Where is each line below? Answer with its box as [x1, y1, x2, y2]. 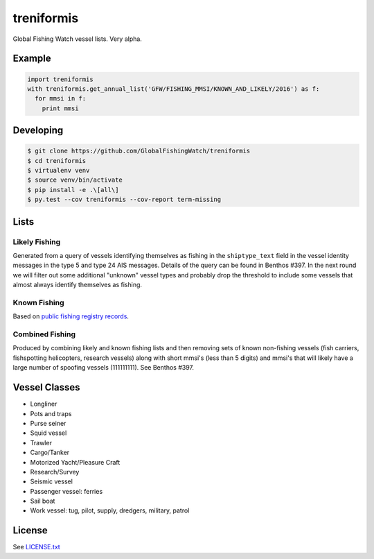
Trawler [30, 438, 52, 447]
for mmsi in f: [35, 94, 87, 103]
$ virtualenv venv [27, 166, 90, 175]
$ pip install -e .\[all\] [27, 186, 119, 193]
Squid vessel [30, 429, 67, 437]
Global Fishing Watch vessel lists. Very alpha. [12, 35, 142, 43]
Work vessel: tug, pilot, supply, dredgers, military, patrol [30, 506, 190, 515]
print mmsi [42, 104, 79, 112]
